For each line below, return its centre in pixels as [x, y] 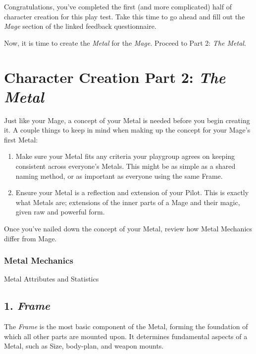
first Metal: [21, 139]
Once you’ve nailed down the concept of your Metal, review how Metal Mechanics [128, 229]
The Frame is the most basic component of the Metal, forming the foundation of [126, 326]
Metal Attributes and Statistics [51, 279]
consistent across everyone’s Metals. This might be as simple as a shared [126, 166]
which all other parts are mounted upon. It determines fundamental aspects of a [126, 336]
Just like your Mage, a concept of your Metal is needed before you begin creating [127, 120]
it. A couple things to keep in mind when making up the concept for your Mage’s [127, 130]
